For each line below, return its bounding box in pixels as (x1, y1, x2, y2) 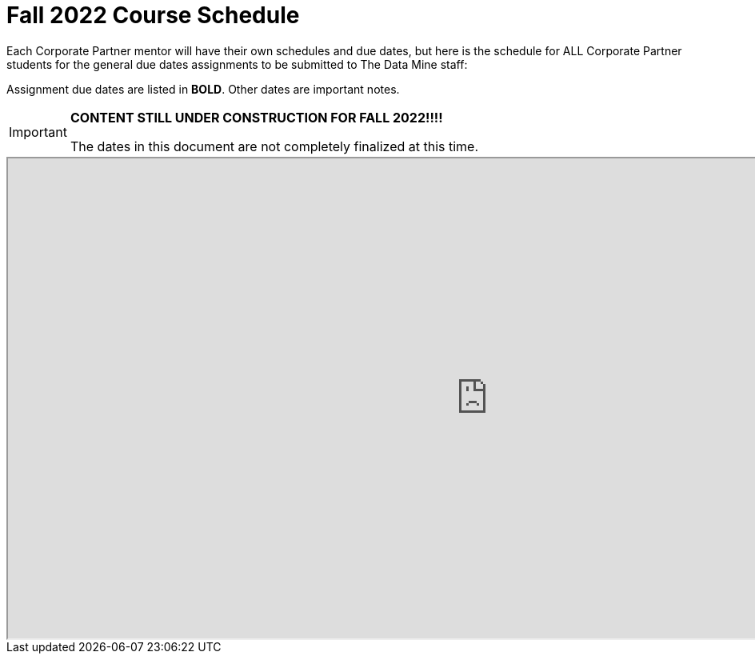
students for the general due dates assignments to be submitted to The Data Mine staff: (6, 57, 468, 71)
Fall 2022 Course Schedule (6, 2, 300, 29)
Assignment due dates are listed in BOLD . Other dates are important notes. (6, 82, 400, 96)
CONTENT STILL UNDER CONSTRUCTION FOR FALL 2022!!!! (70, 109, 443, 126)
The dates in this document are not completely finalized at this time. (70, 138, 479, 154)
